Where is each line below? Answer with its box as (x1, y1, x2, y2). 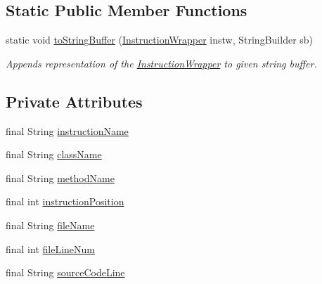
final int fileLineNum (6, 241, 95, 256)
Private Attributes (6, 90, 143, 112)
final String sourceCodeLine (6, 265, 125, 280)
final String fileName (6, 217, 95, 232)
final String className (6, 147, 102, 162)
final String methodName (6, 170, 115, 185)
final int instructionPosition (6, 194, 124, 209)
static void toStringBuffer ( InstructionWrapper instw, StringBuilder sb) (6, 32, 314, 47)
